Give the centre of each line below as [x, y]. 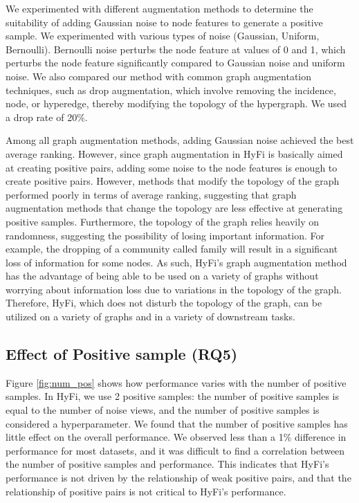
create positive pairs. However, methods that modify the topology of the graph [173, 181]
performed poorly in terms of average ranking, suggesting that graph [151, 194]
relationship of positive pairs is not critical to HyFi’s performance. [146, 491]
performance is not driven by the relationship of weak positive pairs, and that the [178, 478]
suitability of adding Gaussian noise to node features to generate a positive [164, 22]
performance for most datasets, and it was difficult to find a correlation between [175, 450]
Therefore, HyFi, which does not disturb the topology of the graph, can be [164, 303]
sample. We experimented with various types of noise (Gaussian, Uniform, [163, 36]
